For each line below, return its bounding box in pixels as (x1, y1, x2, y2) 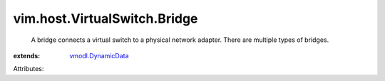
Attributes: (13, 65, 44, 73)
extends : (13, 51, 41, 60)
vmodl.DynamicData (69, 51, 129, 60)
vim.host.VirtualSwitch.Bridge (13, 11, 198, 26)
